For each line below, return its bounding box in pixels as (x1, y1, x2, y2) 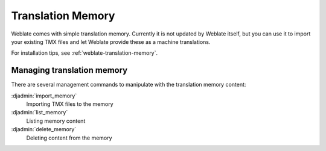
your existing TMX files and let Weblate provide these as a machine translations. (11, 38, 211, 45)
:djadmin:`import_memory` (11, 92, 77, 99)
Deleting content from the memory (26, 134, 112, 141)
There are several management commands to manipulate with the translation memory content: (11, 81, 246, 88)
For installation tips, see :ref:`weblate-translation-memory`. (11, 49, 158, 57)
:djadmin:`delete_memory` (11, 126, 77, 133)
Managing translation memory (11, 65, 128, 75)
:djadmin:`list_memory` (11, 109, 68, 116)
